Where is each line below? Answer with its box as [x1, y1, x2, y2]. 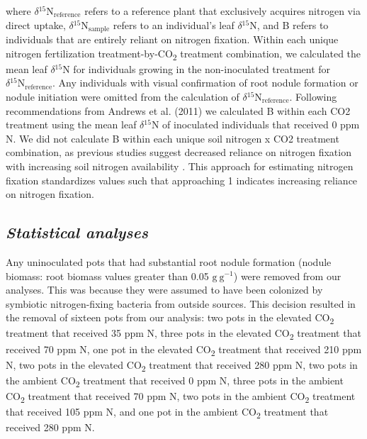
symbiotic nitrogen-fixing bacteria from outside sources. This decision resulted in [6, 296, 356, 311]
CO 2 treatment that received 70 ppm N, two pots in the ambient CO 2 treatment [6, 388, 356, 405]
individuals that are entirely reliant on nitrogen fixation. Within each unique [6, 32, 339, 47]
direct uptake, [6, 17, 66, 32]
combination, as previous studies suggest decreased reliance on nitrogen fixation [6, 145, 351, 160]
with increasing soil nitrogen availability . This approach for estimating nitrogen [6, 158, 354, 173]
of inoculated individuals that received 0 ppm [162, 117, 360, 132]
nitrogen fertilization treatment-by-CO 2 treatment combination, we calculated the [6, 45, 361, 62]
